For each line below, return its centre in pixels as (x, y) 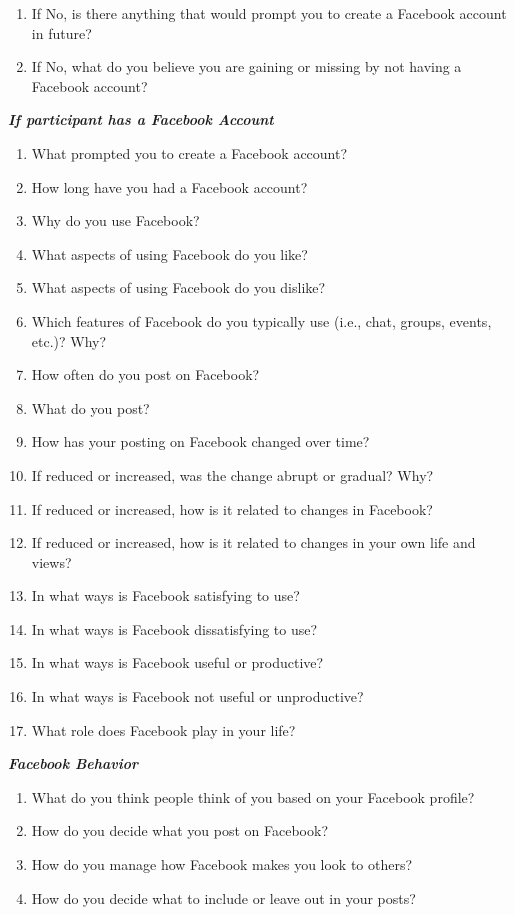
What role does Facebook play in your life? (163, 729)
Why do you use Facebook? (115, 220)
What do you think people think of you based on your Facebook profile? (253, 796)
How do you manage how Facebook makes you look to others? (222, 864)
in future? (61, 32)
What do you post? (90, 407)
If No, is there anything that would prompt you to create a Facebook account (269, 13)
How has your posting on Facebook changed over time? (200, 441)
